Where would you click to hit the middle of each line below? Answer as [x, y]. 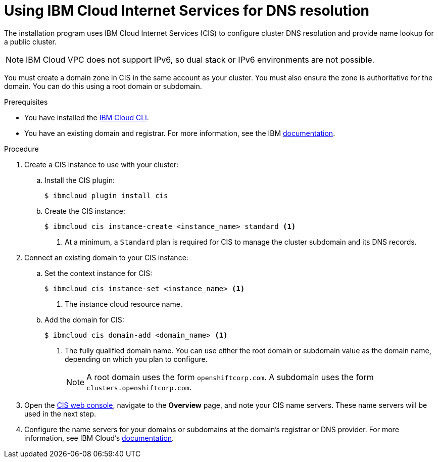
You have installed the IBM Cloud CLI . [87, 117]
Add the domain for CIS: [84, 319]
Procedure [21, 149]
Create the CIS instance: [85, 211]
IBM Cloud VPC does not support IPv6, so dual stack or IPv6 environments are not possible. [200, 59]
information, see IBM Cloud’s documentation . [99, 438]
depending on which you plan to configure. [136, 359]
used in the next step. [60, 413]
